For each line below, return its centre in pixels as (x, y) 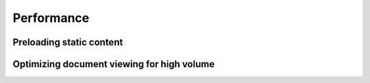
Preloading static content (68, 42)
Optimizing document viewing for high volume (114, 64)
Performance (51, 18)
